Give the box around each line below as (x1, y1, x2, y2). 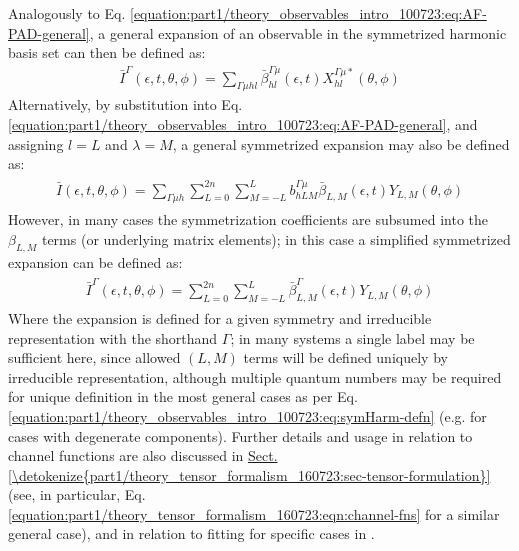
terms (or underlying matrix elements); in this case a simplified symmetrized (41, 228, 511, 249)
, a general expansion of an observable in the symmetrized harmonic (89, 22, 507, 43)
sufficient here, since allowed (8, 347, 181, 368)
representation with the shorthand (8, 327, 218, 348)
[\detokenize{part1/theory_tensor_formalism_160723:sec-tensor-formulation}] (8, 464, 491, 485)
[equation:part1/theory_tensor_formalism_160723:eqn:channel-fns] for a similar (8, 503, 500, 524)
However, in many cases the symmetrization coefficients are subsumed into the (8, 209, 488, 230)
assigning (8, 133, 64, 154)
